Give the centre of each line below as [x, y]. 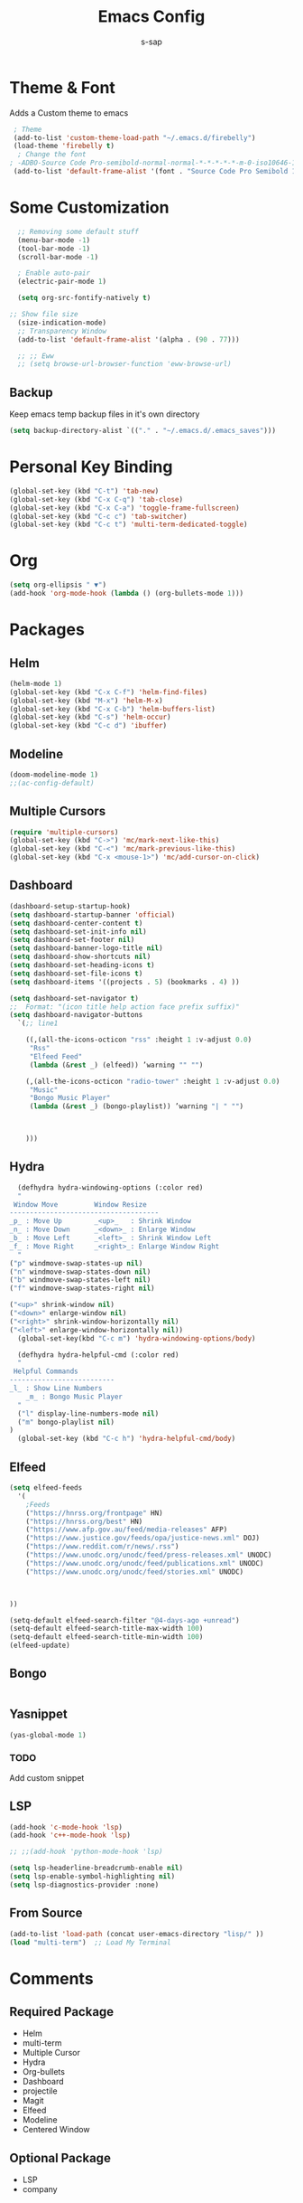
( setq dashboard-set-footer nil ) [72, 940]
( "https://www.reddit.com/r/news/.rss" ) [102, 1547]
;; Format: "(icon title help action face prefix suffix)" [125, 1007]
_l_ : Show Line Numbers [56, 1389]
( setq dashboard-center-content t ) [76, 923]
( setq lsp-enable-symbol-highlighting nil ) [92, 1877]
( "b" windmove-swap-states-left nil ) [80, 1280]
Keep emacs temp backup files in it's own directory [105, 414]
